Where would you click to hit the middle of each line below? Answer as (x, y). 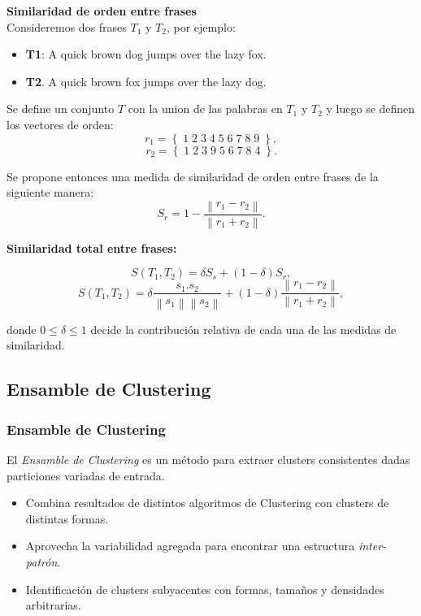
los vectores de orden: (60, 124)
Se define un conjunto (61, 108)
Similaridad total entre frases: (92, 247)
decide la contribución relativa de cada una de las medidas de (243, 329)
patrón (41, 562)
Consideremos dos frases (67, 26)
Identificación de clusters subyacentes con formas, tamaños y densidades (205, 589)
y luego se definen (371, 108)
